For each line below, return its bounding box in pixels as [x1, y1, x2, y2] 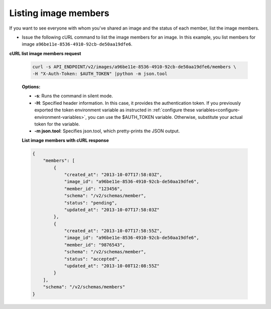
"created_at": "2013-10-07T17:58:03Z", [64, 172, 163, 178]
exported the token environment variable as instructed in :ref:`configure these [34, 107, 195, 113]
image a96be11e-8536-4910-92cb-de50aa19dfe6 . [22, 41, 132, 47]
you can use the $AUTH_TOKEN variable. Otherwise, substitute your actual [88, 114, 243, 120]
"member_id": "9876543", [64, 242, 125, 248]
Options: [22, 84, 41, 90]
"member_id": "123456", [64, 186, 123, 192]
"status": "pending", [64, 200, 117, 206]
